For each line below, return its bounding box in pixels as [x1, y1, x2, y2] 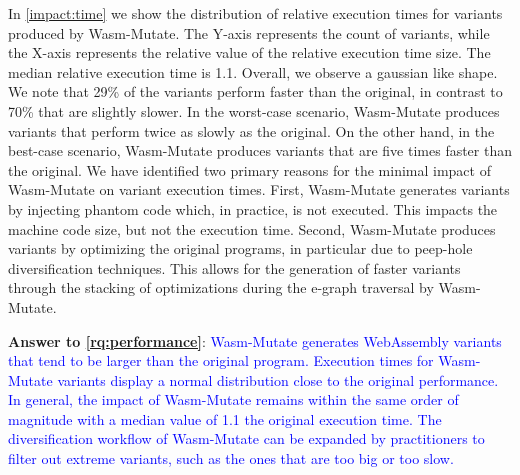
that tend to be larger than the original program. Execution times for [8, 350, 434, 371]
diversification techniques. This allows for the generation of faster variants [8, 257, 461, 278]
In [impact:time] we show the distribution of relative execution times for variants [8, 3, 503, 23]
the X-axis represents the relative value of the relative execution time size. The [8, 42, 491, 63]
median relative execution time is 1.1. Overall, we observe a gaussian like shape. [8, 61, 498, 82]
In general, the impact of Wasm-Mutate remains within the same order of [8, 389, 459, 410]
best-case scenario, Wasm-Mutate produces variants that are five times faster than [8, 140, 513, 161]
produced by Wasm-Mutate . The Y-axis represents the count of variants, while [8, 22, 490, 43]
